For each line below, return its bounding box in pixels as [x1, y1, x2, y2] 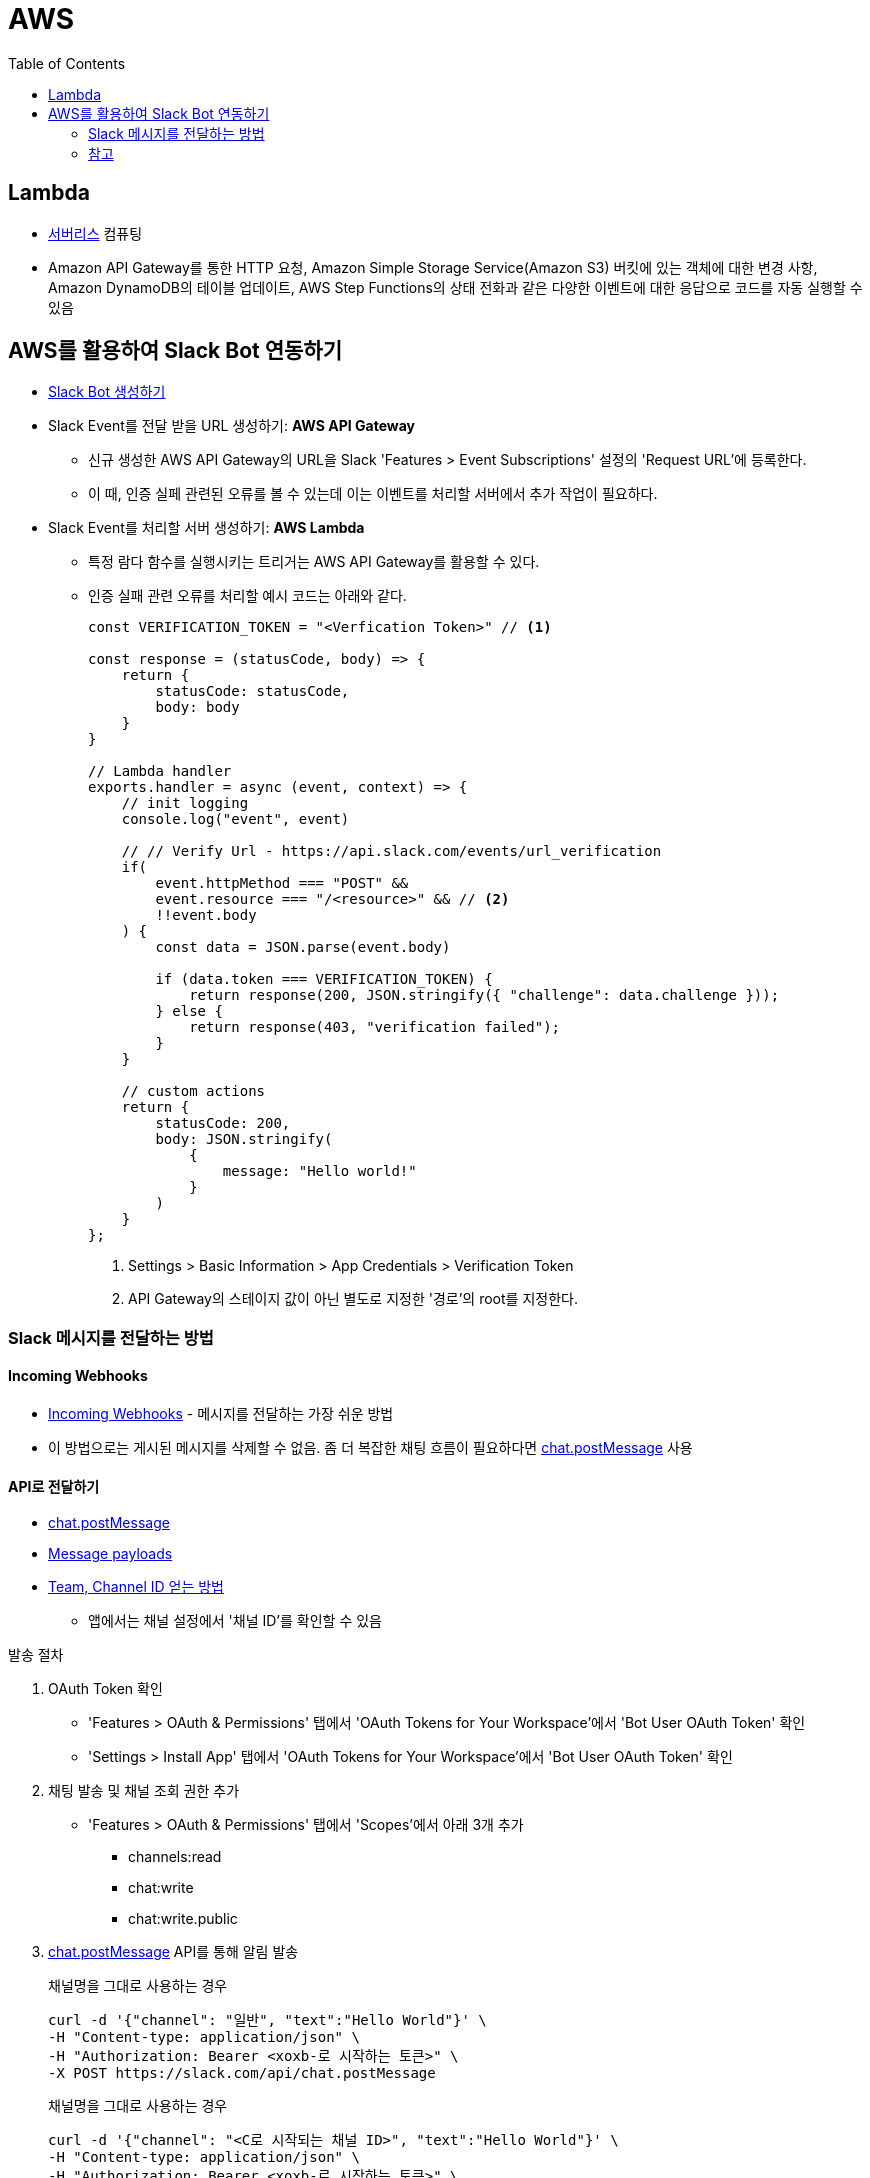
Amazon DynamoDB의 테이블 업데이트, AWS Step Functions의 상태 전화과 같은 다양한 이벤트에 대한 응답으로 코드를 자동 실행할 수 [48, 278, 863, 296]
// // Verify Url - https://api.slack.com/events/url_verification [121, 843, 662, 860]
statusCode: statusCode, [155, 683, 350, 700]
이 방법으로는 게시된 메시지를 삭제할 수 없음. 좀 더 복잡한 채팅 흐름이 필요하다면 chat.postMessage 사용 [48, 1439, 693, 1457]
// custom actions [121, 1083, 266, 1100]
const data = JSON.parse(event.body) [155, 939, 451, 956]
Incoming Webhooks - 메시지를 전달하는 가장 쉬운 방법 [48, 1405, 394, 1423]
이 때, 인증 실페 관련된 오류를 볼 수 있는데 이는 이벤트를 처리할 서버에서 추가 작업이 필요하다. [88, 485, 658, 503]
